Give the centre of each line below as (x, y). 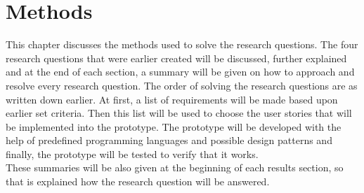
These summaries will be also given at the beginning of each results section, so (175, 167)
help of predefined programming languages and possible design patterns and (169, 140)
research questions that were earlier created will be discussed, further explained (176, 58)
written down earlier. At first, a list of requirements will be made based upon (172, 99)
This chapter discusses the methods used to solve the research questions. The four (182, 44)
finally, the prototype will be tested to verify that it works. (132, 153)
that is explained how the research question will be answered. (138, 181)
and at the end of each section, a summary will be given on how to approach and (180, 72)
